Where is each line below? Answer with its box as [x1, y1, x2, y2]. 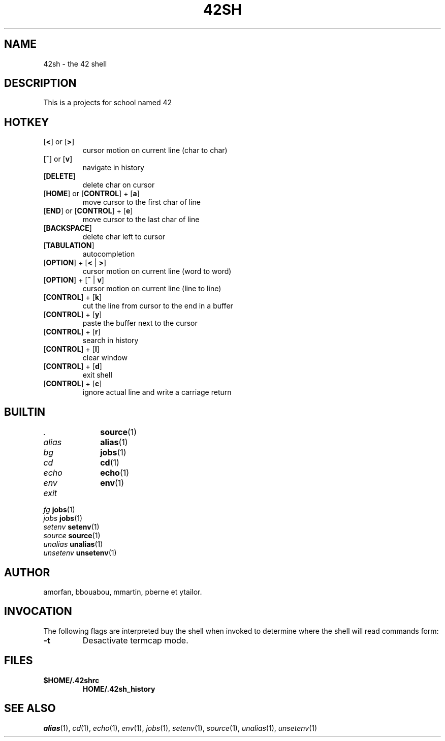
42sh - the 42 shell [43, 59, 107, 68]
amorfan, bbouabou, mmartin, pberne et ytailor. [43, 587, 202, 596]
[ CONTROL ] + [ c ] [43, 379, 102, 388]
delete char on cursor [82, 180, 155, 190]
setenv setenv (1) [43, 522, 100, 532]
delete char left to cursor [82, 232, 166, 241]
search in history [82, 336, 139, 345]
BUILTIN [4, 405, 46, 418]
